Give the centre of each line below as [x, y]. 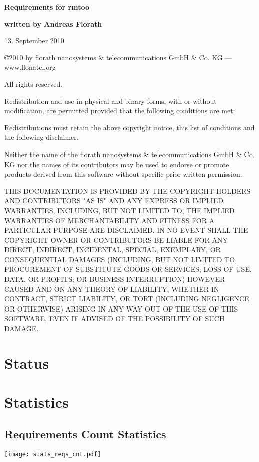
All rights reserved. [33, 84]
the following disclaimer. [41, 137]
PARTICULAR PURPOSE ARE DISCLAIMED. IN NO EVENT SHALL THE [126, 230]
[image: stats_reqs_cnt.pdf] [53, 454]
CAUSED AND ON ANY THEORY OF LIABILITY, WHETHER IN [112, 289]
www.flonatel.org [30, 67]
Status [27, 362]
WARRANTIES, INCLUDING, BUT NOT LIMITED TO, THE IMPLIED [119, 210]
